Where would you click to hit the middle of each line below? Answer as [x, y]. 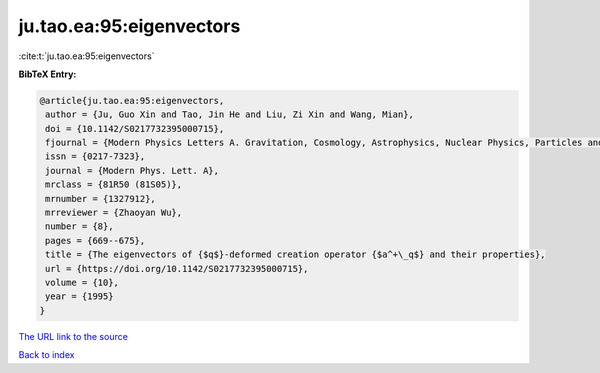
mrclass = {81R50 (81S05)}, [114, 184]
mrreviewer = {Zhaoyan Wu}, [114, 213]
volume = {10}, [82, 282]
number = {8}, [79, 226]
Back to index [46, 355]
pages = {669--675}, [95, 240]
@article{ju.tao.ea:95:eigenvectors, [132, 100]
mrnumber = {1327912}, [101, 198]
